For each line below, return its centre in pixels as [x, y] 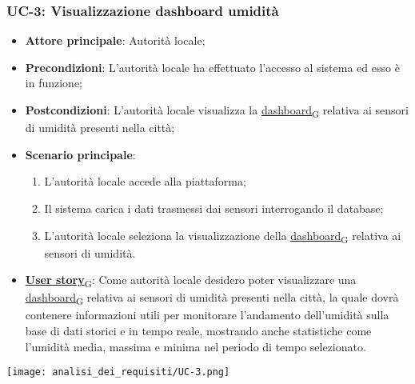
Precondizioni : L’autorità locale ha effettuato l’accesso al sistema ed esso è [212, 67]
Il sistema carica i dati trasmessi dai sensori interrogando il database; [214, 208]
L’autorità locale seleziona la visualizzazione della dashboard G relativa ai [223, 236]
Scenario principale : [80, 154]
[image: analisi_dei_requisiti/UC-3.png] [118, 372]
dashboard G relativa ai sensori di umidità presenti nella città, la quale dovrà [212, 298]
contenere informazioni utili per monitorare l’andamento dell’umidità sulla [207, 315]
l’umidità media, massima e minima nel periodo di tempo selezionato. [196, 346]
